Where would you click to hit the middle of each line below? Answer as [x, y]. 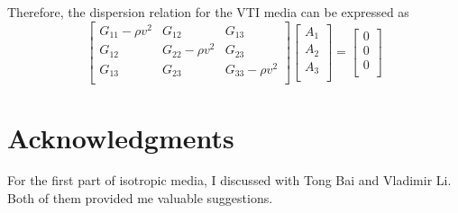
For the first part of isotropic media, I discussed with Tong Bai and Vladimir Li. [229, 180]
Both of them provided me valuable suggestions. [140, 198]
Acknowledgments [121, 137]
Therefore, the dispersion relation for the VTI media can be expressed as [208, 12]
